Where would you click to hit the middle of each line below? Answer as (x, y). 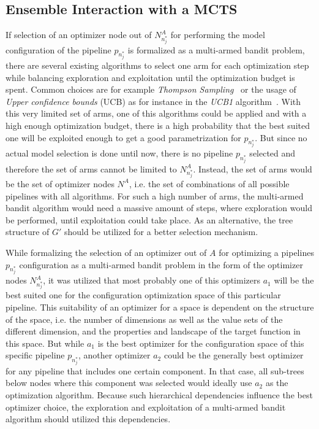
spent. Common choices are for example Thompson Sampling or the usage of (151, 89)
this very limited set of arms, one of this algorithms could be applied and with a (156, 113)
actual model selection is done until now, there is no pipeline (119, 153)
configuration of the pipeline (58, 49)
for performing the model (218, 35)
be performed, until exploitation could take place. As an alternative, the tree (149, 219)
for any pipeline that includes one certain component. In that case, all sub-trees (155, 370)
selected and (272, 153)
